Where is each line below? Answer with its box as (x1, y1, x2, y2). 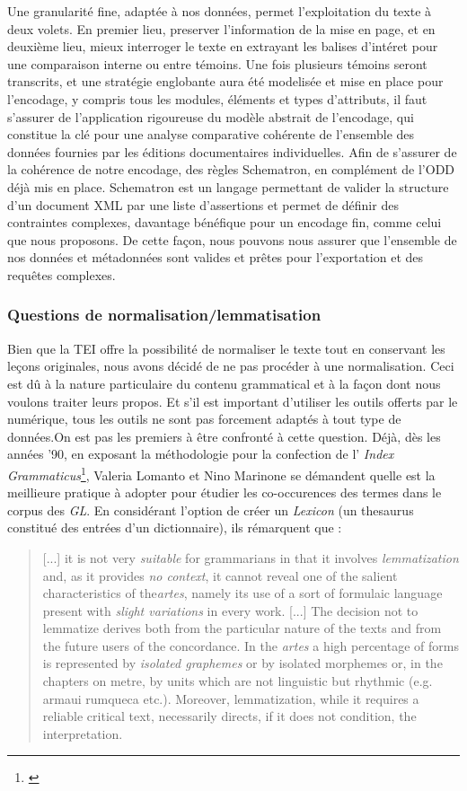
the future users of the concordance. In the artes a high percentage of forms (42, 636, 459, 655)
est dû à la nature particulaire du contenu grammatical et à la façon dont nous (7, 374, 441, 392)
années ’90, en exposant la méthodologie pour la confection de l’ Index (7, 444, 394, 463)
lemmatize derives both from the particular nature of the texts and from (42, 619, 442, 637)
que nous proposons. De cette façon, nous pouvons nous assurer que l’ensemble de (7, 230, 457, 249)
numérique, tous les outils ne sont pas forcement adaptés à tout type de (7, 409, 401, 428)
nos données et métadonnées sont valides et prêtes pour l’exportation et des (7, 248, 424, 267)
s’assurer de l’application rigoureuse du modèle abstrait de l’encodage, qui (7, 107, 414, 126)
